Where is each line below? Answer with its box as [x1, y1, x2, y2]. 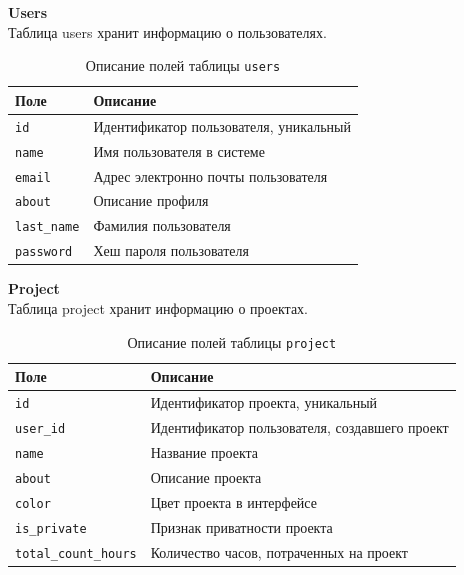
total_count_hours [15, 546, 137, 561]
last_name [15, 220, 80, 235]
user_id [15, 421, 66, 436]
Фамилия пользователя [93, 215, 231, 236]
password [15, 245, 73, 260]
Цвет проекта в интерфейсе [150, 491, 317, 512]
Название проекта [150, 441, 259, 462]
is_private [15, 521, 87, 536]
